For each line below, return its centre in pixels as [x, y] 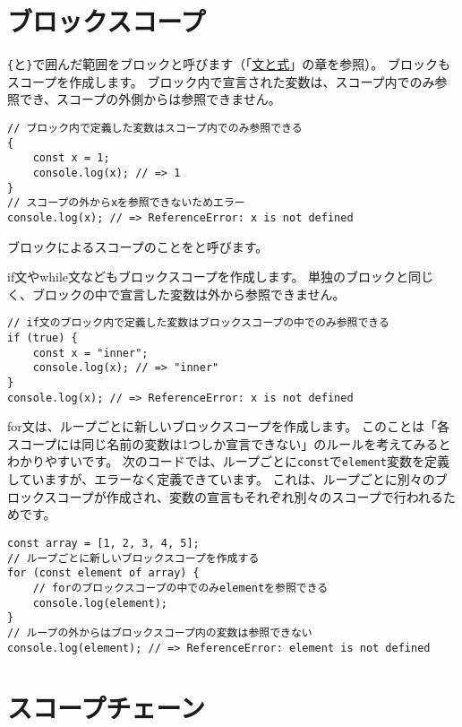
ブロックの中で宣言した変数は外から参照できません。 [188, 294]
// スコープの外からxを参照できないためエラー [126, 203]
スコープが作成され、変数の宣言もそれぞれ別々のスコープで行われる [244, 496]
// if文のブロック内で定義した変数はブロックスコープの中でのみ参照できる [198, 323]
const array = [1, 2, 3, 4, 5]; [103, 543]
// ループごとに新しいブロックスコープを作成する [133, 558]
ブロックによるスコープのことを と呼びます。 [138, 246]
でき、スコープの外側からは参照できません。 [150, 99]
